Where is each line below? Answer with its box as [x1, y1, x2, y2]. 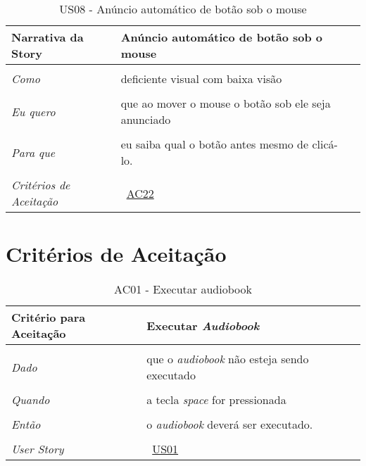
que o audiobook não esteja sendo [146, 351, 309, 367]
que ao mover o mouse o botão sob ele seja [120, 95, 331, 111]
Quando [11, 391, 50, 408]
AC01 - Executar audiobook [114, 281, 252, 298]
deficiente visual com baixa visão [120, 70, 282, 87]
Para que [11, 144, 56, 160]
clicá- [312, 136, 338, 152]
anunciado [120, 111, 171, 127]
